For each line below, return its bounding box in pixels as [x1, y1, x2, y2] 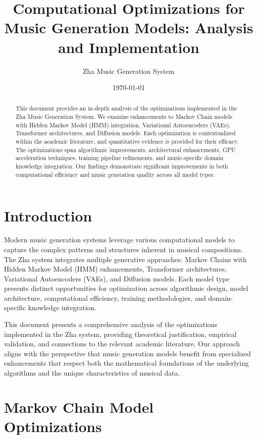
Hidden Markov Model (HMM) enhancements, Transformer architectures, [4, 264, 227, 274]
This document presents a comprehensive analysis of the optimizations [4, 319, 218, 329]
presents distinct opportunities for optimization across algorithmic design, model [4, 283, 249, 293]
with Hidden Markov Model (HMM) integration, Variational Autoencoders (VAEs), [15, 120, 231, 129]
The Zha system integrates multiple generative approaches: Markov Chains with [4, 254, 247, 264]
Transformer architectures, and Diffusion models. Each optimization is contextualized [15, 129, 236, 137]
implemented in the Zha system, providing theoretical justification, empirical [4, 329, 237, 339]
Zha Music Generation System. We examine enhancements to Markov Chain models [15, 112, 232, 121]
